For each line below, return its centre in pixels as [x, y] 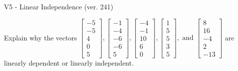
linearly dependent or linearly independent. [69, 62]
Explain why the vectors [41, 37]
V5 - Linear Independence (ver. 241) [59, 6]
